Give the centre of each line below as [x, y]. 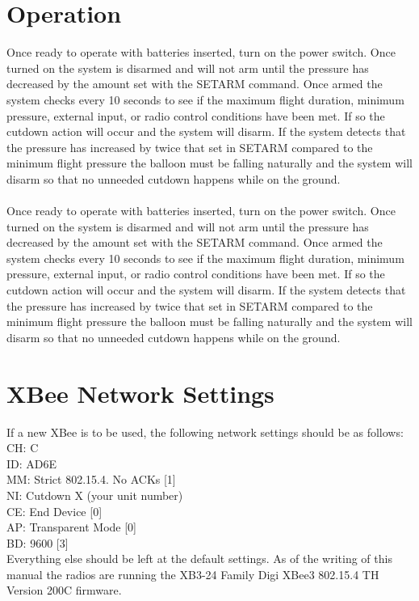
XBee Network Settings [140, 393]
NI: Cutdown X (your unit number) [95, 495]
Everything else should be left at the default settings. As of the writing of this [199, 559]
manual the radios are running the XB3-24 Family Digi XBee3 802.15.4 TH [193, 574]
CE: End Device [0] [54, 511]
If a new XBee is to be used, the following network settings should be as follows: [205, 432]
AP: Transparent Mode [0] [71, 527]
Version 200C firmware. [64, 590]
